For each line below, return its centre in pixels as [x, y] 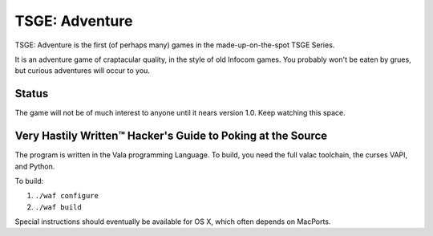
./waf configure [67, 196]
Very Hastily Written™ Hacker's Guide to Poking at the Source [171, 136]
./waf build [58, 207]
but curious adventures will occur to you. [82, 71]
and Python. [35, 166]
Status [32, 94]
